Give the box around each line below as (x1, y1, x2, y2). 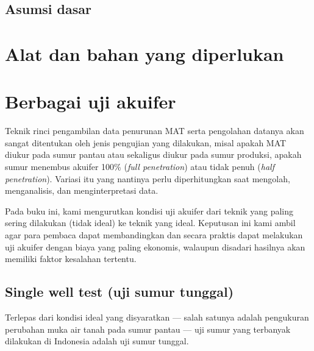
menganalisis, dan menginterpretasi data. (5, 184, 159, 197)
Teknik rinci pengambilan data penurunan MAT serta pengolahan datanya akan (5, 124, 304, 137)
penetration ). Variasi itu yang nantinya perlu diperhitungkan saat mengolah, (5, 172, 290, 185)
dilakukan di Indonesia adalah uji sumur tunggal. (5, 335, 189, 347)
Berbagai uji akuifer (5, 89, 176, 114)
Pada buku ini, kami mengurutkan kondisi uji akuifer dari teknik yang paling (5, 204, 294, 217)
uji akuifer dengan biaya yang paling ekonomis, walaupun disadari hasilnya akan (5, 240, 305, 253)
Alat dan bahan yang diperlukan (5, 41, 284, 66)
